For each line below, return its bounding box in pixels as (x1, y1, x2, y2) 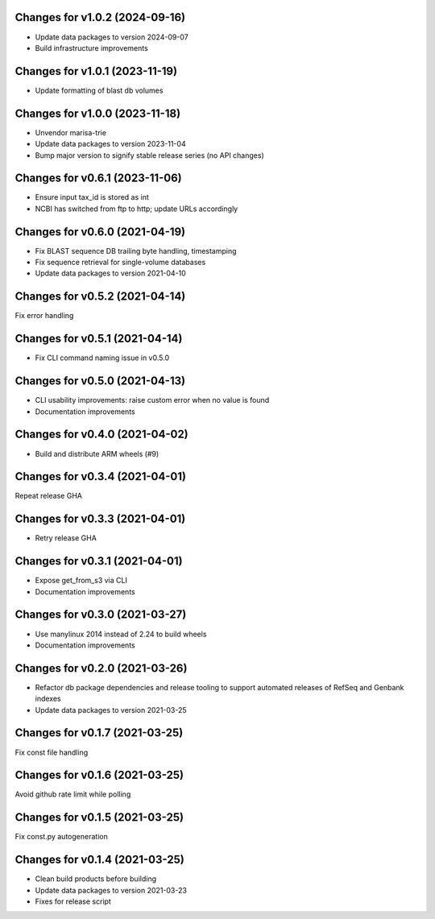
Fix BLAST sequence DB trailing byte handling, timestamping (35, 246, 237, 255)
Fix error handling (14, 311, 74, 321)
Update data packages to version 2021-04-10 (35, 268, 187, 278)
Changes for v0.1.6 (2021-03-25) (14, 768, 184, 782)
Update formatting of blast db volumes (35, 85, 164, 95)
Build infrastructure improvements (35, 43, 148, 52)
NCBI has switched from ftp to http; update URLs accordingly (35, 204, 238, 213)
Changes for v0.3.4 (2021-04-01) (14, 470, 187, 483)
